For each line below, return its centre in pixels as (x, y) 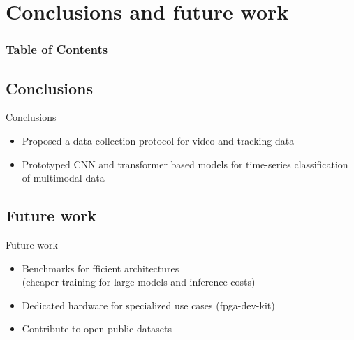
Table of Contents (57, 49)
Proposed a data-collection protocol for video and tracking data (158, 141)
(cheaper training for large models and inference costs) (139, 282)
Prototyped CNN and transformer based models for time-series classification (185, 164)
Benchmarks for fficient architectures (101, 268)
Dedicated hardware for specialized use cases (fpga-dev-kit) (148, 305)
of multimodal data (63, 178)
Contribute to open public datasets (97, 328)
